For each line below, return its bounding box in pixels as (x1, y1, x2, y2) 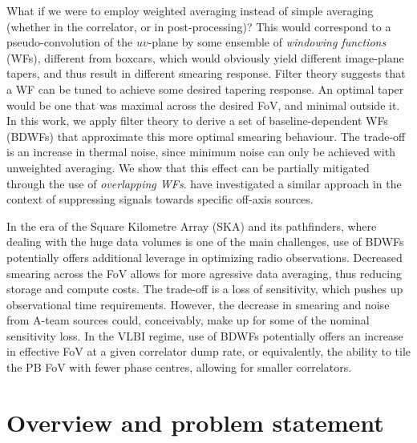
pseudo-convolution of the (6, 34, 133, 50)
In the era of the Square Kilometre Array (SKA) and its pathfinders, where (6, 217, 377, 234)
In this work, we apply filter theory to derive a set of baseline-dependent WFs (6, 112, 388, 129)
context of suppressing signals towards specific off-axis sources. (6, 191, 314, 207)
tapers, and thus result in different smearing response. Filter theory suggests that (6, 65, 406, 82)
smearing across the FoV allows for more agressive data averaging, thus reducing (6, 264, 402, 281)
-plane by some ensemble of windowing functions (148, 34, 387, 50)
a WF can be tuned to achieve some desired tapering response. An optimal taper (6, 80, 404, 97)
